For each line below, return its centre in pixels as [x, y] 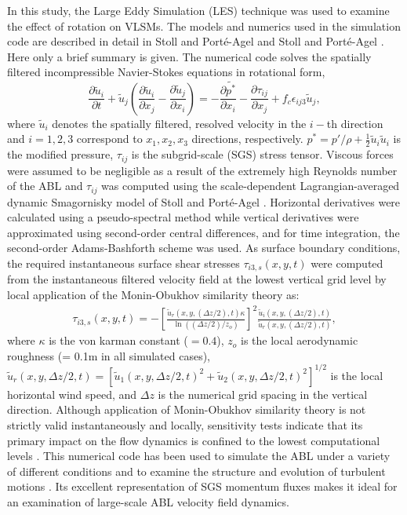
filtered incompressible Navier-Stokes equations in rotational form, [166, 72]
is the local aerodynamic [300, 340]
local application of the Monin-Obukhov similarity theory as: [153, 295]
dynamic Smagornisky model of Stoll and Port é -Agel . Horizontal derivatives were [204, 201]
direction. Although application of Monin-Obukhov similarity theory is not [187, 409]
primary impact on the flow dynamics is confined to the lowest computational [194, 440]
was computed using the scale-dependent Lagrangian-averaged [251, 186]
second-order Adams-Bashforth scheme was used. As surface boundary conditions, [204, 248]
